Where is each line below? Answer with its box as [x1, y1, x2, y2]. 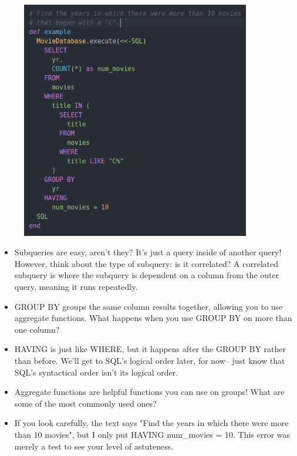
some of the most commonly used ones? [14, 397, 157, 409]
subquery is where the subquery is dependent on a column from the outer [14, 269, 279, 281]
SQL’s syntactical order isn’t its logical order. [14, 366, 178, 378]
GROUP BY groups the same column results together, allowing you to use [14, 300, 283, 312]
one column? [14, 323, 60, 335]
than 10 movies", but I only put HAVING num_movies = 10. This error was [14, 428, 291, 440]
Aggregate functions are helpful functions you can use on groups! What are [14, 386, 285, 398]
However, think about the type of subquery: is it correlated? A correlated [14, 257, 278, 269]
